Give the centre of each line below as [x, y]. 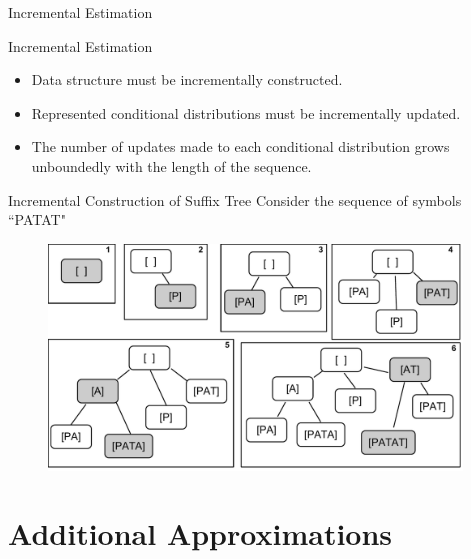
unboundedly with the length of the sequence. [171, 165]
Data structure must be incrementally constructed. [187, 79]
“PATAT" [37, 219]
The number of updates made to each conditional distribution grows [240, 146]
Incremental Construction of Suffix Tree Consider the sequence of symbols [235, 199]
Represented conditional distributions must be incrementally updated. [246, 112]
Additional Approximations [200, 533]
